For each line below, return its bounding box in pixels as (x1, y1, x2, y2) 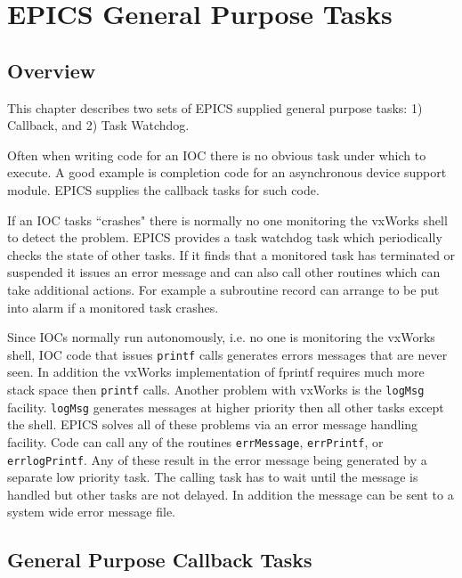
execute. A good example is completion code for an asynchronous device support (7, 163, 447, 182)
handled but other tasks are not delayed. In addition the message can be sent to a (7, 484, 454, 503)
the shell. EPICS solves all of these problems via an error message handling (7, 415, 418, 434)
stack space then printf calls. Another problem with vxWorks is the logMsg (7, 379, 425, 398)
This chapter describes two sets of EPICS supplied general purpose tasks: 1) (7, 98, 423, 117)
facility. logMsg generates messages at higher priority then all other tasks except (7, 397, 444, 416)
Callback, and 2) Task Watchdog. (7, 116, 190, 134)
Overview (7, 56, 96, 84)
